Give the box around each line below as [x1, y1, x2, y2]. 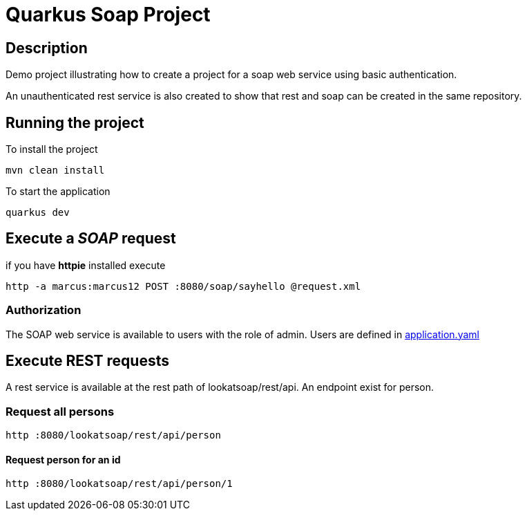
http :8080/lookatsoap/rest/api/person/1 [6, 478, 233, 490]
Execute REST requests [6, 352, 169, 370]
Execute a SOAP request [6, 230, 176, 248]
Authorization [6, 303, 82, 317]
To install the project [6, 143, 98, 156]
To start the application [6, 185, 111, 198]
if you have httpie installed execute [6, 259, 166, 271]
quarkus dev [6, 207, 70, 219]
